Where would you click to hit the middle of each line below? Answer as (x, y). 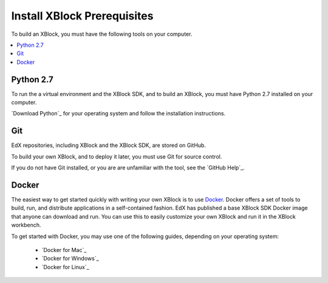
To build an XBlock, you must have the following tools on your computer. (102, 34)
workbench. (26, 225)
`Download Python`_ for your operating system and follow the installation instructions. (118, 114)
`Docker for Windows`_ (70, 259)
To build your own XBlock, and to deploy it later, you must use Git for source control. (117, 156)
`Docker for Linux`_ (65, 267)
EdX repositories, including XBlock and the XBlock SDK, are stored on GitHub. (109, 145)
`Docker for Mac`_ (64, 250)
